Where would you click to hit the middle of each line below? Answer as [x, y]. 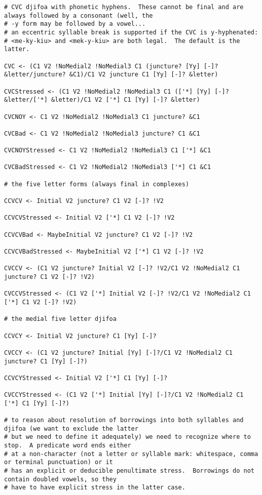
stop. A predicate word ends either [68, 446]
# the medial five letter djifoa [60, 319]
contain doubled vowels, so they [60, 479]
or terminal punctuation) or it [59, 462]
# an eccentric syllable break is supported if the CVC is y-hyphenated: [131, 32]
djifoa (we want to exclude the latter [71, 428]
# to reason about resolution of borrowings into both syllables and [124, 420]
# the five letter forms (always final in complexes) [97, 184]
